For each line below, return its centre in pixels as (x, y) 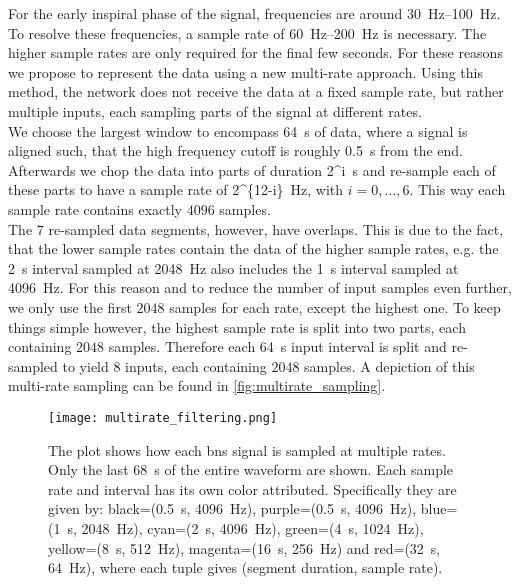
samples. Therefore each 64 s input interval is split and (277, 346)
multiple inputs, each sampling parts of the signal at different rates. (215, 110)
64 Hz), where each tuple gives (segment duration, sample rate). (245, 567)
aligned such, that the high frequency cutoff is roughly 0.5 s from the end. (235, 150)
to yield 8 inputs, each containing (164, 365)
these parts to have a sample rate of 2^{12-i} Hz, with (176, 189)
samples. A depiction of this (389, 365)
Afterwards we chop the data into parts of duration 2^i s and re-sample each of (252, 169)
